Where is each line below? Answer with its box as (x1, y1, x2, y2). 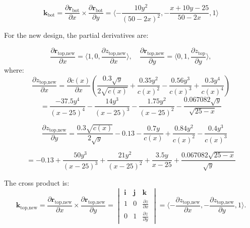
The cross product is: (4, 177, 70, 188)
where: (4, 64, 24, 75)
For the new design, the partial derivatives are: (4, 30, 149, 40)
